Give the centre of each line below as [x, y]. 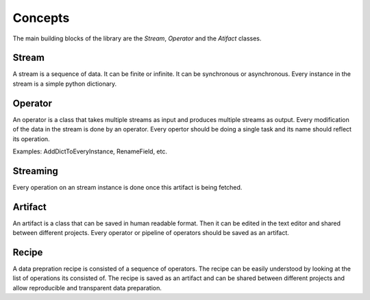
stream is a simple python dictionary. [65, 84]
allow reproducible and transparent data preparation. [87, 288]
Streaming [35, 171]
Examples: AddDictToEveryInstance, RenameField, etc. [90, 151]
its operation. [32, 139]
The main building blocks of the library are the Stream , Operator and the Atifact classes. [137, 38]
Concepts [41, 18]
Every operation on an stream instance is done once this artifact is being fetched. [127, 187]
